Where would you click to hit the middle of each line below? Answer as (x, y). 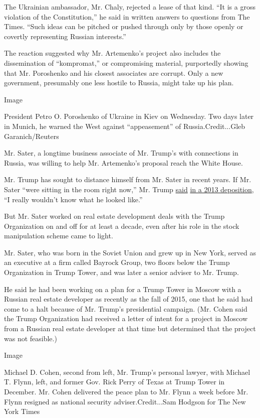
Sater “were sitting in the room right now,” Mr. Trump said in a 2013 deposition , (129, 189)
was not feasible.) (31, 338)
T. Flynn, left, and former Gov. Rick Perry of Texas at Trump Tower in (114, 382)
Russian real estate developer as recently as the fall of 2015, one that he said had (128, 299)
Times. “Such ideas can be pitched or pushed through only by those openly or (124, 26)
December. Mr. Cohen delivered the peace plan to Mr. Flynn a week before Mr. (126, 391)
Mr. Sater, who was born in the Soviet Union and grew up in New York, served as (130, 252)
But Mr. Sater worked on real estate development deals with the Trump (114, 216)
